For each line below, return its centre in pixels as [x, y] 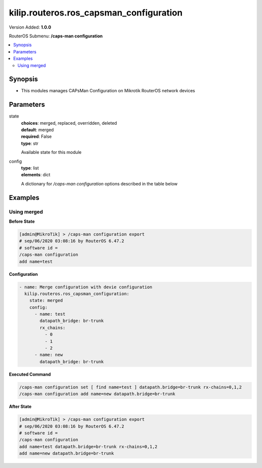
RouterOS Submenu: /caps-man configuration [56, 36]
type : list [30, 168]
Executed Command [30, 374]
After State [20, 407]
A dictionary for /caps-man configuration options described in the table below [99, 184]
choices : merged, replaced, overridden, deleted [69, 123]
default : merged [38, 130]
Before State [22, 221]
